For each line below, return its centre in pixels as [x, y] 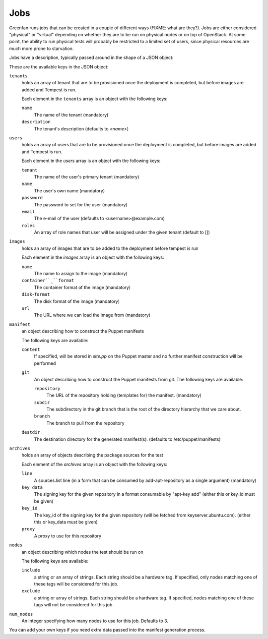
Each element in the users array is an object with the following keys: [91, 161]
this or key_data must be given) [66, 522]
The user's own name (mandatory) [69, 190]
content [31, 349]
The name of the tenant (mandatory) [71, 115]
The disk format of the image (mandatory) [77, 301]
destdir [31, 432]
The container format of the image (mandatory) [82, 287]
